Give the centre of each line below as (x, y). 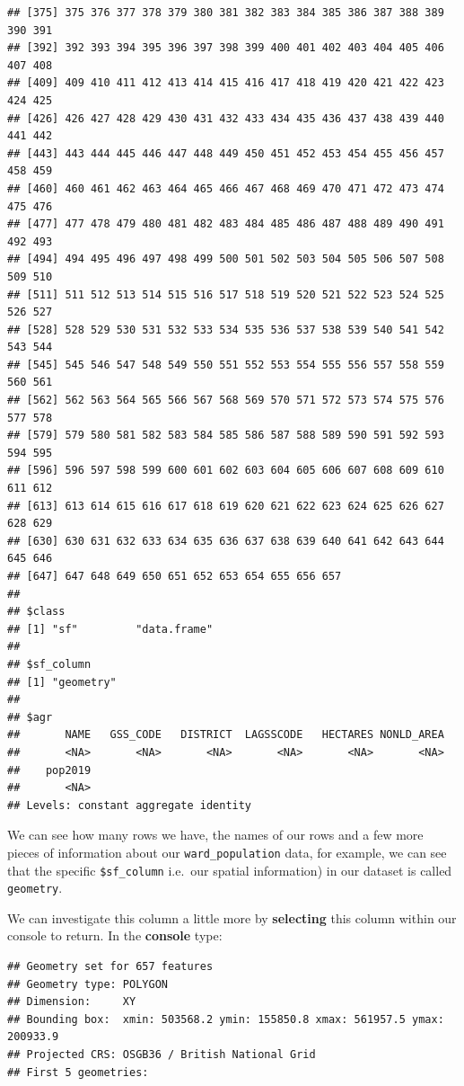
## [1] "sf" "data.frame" (110, 629)
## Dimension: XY (72, 1002)
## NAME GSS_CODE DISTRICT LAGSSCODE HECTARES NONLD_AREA (226, 735)
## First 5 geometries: (78, 1072)
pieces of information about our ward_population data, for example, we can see (227, 852)
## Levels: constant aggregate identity (130, 805)
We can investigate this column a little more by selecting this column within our (232, 917)
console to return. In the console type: (115, 935)
